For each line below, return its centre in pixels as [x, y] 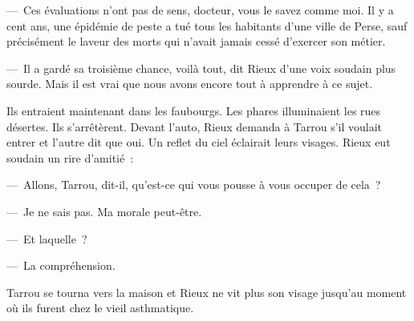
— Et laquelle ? [47, 238]
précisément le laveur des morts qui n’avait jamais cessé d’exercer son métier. [196, 41]
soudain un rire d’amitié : [70, 157]
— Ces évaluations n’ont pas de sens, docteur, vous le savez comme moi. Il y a [200, 10]
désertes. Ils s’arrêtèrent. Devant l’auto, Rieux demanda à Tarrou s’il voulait [195, 126]
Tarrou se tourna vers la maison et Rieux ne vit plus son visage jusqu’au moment [207, 292]
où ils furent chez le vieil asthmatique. [100, 308]
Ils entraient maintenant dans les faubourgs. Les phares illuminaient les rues [194, 110]
